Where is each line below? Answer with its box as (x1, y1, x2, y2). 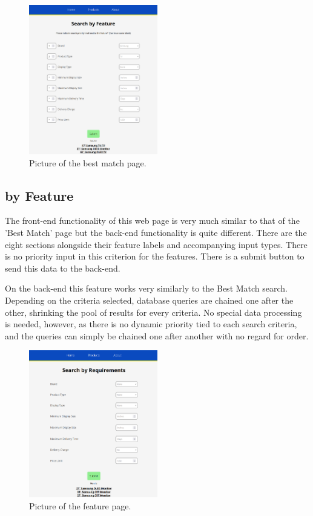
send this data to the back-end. (5, 261, 120, 274)
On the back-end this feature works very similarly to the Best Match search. (5, 282, 288, 295)
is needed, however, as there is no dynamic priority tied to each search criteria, (5, 318, 297, 330)
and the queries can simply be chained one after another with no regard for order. (5, 329, 309, 342)
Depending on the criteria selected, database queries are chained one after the (5, 293, 294, 306)
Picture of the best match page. (29, 156, 147, 169)
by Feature (5, 186, 74, 204)
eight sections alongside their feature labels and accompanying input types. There (5, 238, 308, 250)
